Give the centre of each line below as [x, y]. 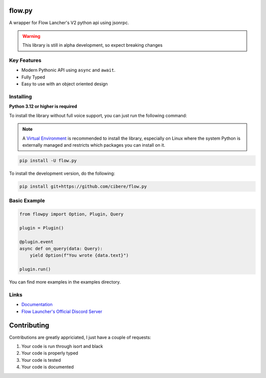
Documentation [37, 305]
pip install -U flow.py [48, 160]
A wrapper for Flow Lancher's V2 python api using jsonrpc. [69, 23]
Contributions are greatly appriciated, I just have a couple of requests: [80, 337]
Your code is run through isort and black [62, 346]
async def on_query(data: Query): [61, 248]
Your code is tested [41, 360]
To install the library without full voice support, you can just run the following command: [98, 115]
